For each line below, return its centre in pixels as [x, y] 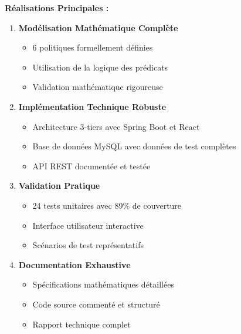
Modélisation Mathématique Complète [98, 27]
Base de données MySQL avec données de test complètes [134, 146]
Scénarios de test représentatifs [88, 245]
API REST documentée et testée [91, 166]
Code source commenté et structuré [96, 304]
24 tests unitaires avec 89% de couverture [107, 205]
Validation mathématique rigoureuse [98, 87]
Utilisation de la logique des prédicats [100, 67]
